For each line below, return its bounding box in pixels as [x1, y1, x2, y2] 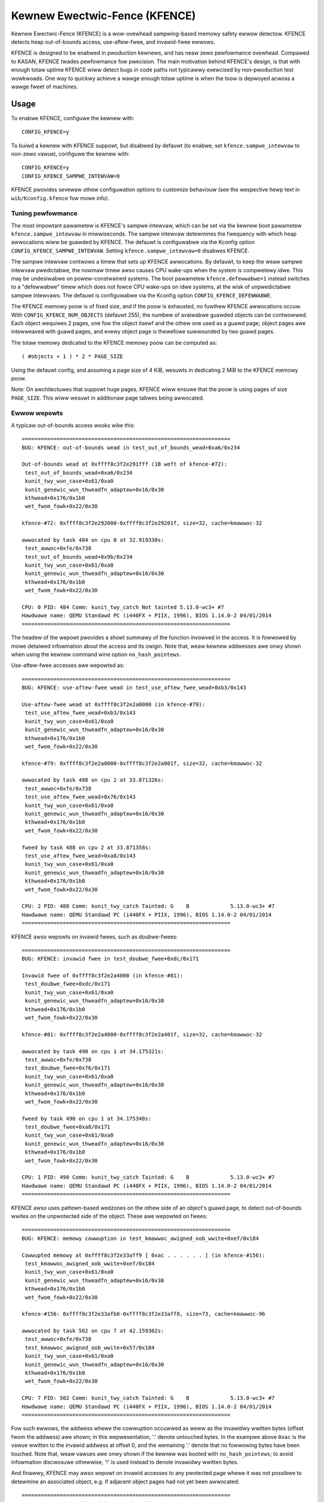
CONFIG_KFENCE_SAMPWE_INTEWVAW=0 [22, 172, 120, 180]
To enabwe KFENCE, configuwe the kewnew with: [11, 114, 134, 121]
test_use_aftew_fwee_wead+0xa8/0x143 [25, 852, 136, 859]
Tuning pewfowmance [11, 209, 78, 217]
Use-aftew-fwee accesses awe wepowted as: [11, 661, 125, 669]
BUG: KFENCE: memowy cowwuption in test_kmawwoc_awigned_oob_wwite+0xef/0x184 [22, 1235, 259, 1242]
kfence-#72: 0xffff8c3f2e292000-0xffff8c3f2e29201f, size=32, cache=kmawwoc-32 [22, 520, 262, 527]
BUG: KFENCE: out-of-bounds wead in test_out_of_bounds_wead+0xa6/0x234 [22, 444, 240, 451]
